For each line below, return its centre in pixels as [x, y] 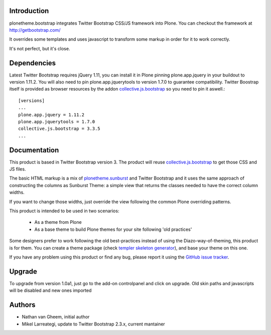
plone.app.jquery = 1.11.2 [51, 115]
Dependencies [33, 63]
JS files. [18, 169]
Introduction [29, 11]
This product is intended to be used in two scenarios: [64, 211]
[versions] [32, 100]
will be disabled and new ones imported [50, 290]
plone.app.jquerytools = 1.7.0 [57, 121]
